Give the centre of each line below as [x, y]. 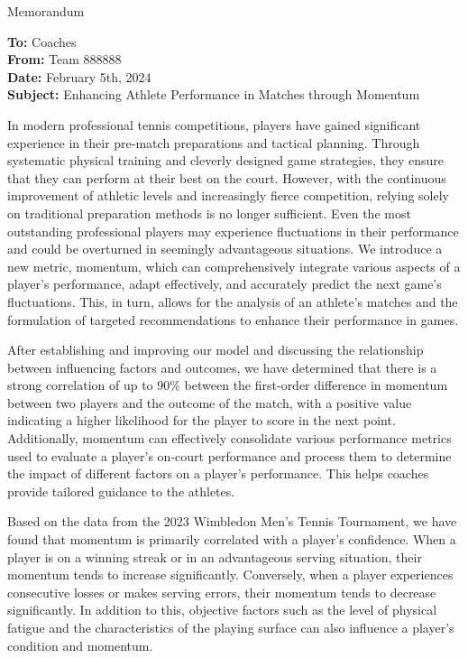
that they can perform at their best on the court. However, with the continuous [227, 177]
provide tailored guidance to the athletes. [121, 491]
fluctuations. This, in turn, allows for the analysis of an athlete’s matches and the [233, 301]
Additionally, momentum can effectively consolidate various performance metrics [229, 438]
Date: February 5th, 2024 [79, 76]
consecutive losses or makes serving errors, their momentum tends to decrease [222, 592]
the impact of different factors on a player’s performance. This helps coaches [218, 473]
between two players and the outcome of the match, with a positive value [210, 402]
